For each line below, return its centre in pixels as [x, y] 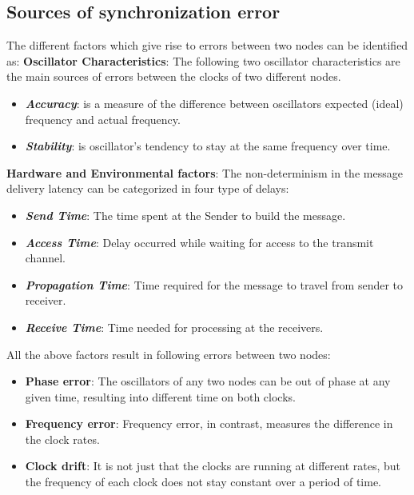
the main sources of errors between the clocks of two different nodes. [174, 76]
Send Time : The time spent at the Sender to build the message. [185, 215]
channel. [45, 258]
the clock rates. [62, 439]
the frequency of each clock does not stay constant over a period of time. [203, 482]
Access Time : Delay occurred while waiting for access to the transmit [199, 242]
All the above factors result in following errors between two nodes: [169, 354]
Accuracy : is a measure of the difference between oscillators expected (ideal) [214, 103]
